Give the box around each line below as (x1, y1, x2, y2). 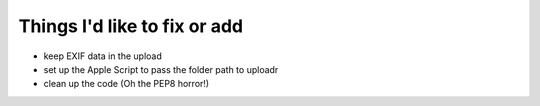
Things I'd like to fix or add (18, 15, 244, 37)
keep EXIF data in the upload (43, 50, 162, 62)
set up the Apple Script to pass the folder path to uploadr (43, 63, 279, 75)
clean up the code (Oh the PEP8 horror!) (43, 78, 210, 90)
